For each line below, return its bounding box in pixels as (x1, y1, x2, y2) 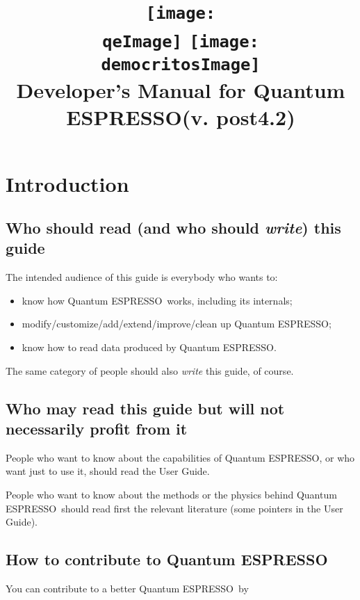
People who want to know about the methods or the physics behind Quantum (6, 487, 337, 502)
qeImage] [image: (102, 31, 259, 51)
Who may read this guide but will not (6, 397, 285, 419)
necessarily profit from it (6, 418, 188, 439)
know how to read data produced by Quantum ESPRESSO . (22, 340, 277, 355)
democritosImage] (101, 54, 261, 74)
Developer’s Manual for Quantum (16, 76, 345, 104)
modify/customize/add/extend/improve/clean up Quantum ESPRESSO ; (22, 316, 332, 331)
